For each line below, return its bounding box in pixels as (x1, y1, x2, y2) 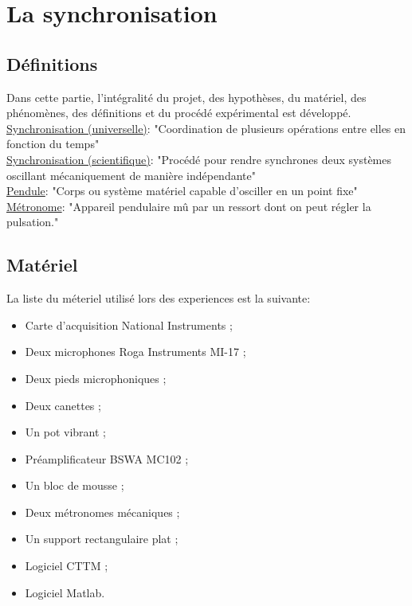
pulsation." (6, 213, 59, 230)
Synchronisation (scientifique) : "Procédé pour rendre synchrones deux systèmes (6, 151, 392, 167)
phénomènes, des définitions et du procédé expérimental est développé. (6, 104, 351, 121)
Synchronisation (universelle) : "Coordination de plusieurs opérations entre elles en (6, 119, 406, 136)
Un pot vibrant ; (25, 424, 106, 440)
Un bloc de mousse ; (25, 477, 124, 494)
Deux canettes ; (25, 397, 101, 413)
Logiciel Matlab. (25, 584, 105, 600)
